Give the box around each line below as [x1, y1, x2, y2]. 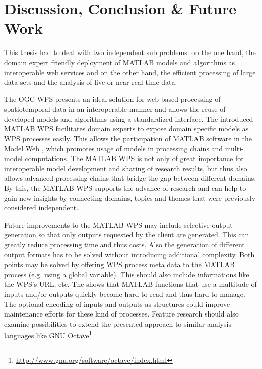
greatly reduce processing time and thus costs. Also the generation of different [4, 239, 245, 249]
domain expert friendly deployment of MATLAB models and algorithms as [4, 57, 235, 67]
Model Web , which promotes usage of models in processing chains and [4, 143, 223, 153]
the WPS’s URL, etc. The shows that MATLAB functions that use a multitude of [4, 279, 257, 289]
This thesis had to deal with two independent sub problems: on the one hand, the [4, 47, 256, 58]
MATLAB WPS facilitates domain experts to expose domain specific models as [4, 123, 249, 134]
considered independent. [4, 202, 79, 213]
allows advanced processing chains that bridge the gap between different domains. [4, 173, 256, 183]
